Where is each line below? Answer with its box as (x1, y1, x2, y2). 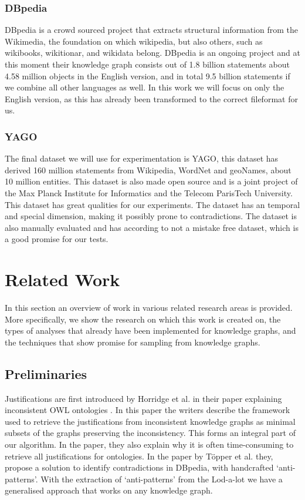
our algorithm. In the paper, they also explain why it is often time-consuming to (5, 438, 294, 451)
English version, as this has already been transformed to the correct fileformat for (5, 92, 298, 105)
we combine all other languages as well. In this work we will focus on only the (5, 81, 284, 93)
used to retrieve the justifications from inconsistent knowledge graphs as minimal (5, 415, 296, 427)
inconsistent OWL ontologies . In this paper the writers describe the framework (5, 404, 290, 416)
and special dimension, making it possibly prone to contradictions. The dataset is (5, 210, 297, 222)
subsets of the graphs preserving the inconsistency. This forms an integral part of (5, 427, 296, 439)
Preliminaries (5, 364, 87, 382)
